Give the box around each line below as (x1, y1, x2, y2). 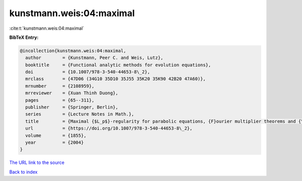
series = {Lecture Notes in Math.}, (25, 111, 134, 117)
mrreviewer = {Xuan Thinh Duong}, (25, 90, 118, 96)
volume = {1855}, (25, 133, 87, 138)
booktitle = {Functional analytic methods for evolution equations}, (25, 62, 211, 68)
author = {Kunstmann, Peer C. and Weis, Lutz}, (25, 55, 164, 61)
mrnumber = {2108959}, (25, 83, 95, 89)
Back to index (9, 169, 38, 175)
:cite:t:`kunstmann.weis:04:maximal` (9, 25, 85, 31)
